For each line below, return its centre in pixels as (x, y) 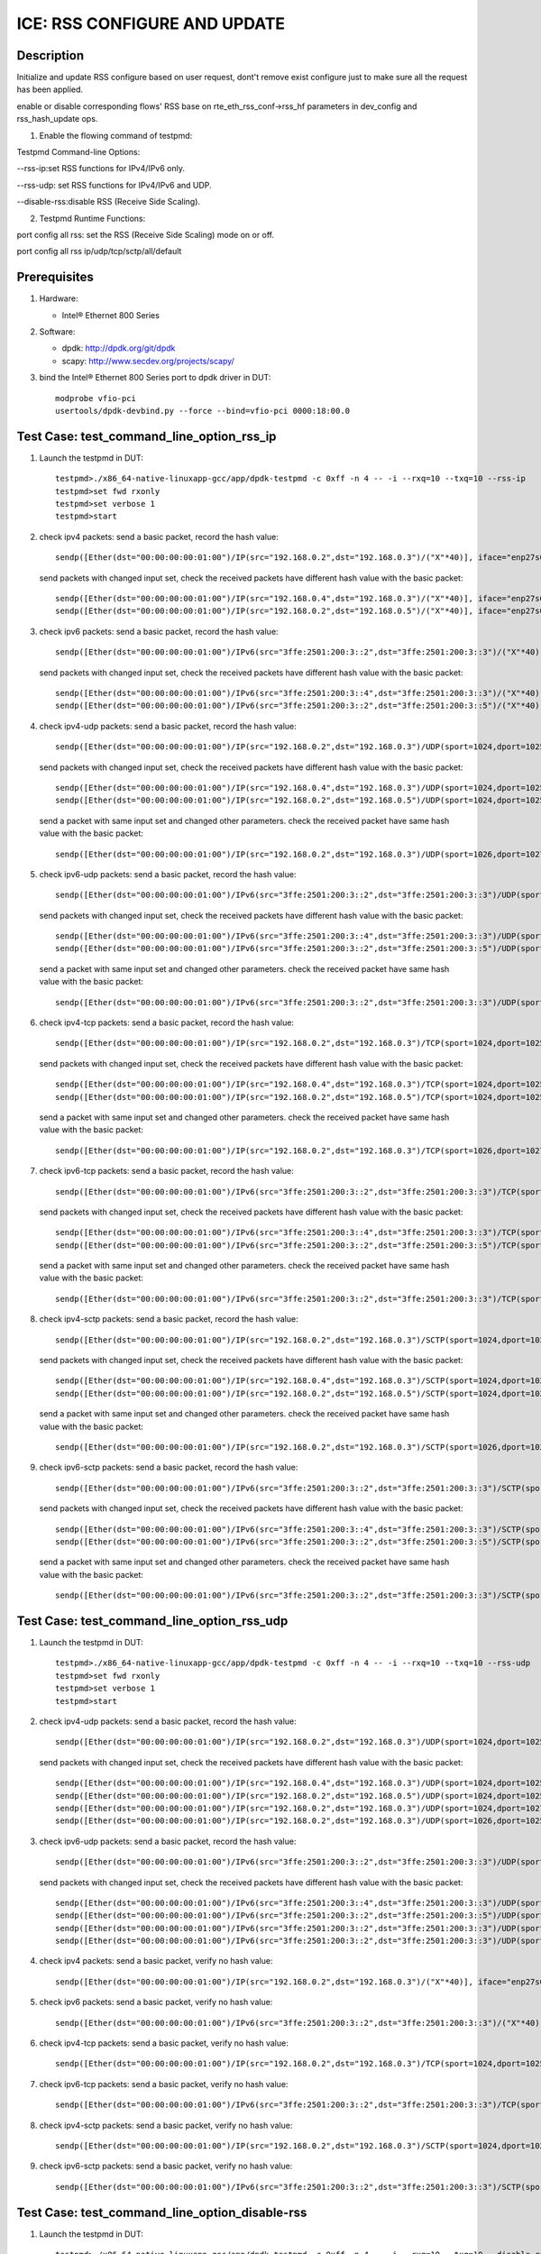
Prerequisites (55, 277)
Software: (57, 332)
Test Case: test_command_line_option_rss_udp (152, 1621)
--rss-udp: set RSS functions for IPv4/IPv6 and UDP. (114, 185)
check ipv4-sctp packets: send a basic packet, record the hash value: (169, 1319)
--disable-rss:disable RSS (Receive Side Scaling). (109, 202)
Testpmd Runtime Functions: (92, 218)
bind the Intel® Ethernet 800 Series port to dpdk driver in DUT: (155, 378)
